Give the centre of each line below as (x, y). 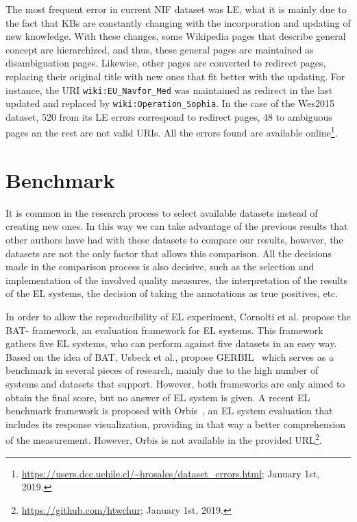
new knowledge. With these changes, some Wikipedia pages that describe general (176, 36)
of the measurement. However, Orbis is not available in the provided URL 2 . (164, 439)
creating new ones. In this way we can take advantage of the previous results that (177, 226)
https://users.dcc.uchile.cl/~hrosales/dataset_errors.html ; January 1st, (171, 473)
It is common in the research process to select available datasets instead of (162, 212)
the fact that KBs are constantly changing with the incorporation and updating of (178, 22)
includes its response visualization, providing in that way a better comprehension (176, 424)
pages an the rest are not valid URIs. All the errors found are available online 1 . (172, 132)
